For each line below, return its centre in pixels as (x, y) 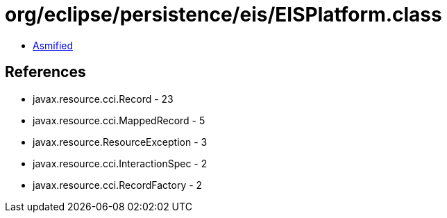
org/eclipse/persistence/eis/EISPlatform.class (223, 15)
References (45, 72)
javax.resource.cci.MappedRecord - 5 (119, 120)
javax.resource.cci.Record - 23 (103, 99)
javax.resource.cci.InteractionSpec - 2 (120, 163)
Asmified (53, 45)
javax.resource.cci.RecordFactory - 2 (118, 185)
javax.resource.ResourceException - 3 (120, 142)
